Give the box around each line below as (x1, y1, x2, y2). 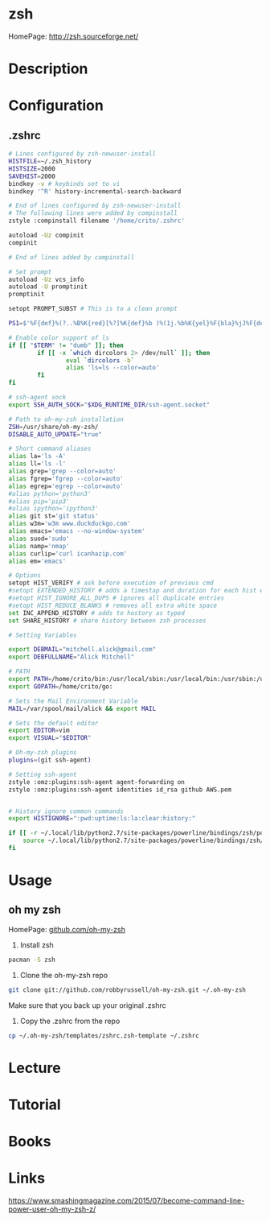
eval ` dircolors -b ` (65, 356, 135, 365)
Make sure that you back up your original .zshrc (8, 1000, 166, 1010)
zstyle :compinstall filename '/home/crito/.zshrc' (8, 217, 185, 225)
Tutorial (8, 1096, 62, 1113)
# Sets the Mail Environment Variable (8, 697, 138, 705)
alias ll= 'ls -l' (8, 460, 67, 468)
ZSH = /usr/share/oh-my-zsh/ (8, 423, 99, 431)
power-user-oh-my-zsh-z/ (8, 1204, 96, 1214)
